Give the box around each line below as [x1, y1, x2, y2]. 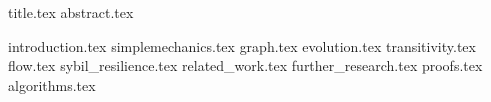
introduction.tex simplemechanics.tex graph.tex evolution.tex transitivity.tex [8, 35, 476, 56]
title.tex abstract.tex [8, 2, 134, 22]
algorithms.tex [8, 74, 96, 95]
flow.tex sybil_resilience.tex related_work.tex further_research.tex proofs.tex [8, 55, 483, 76]
